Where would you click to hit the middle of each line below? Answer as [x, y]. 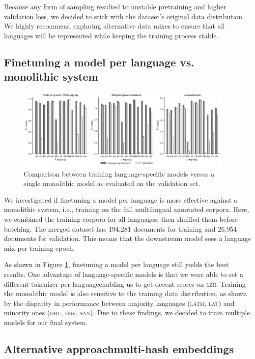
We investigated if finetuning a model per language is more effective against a [121, 199]
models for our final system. [46, 322]
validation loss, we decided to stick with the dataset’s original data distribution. [124, 16]
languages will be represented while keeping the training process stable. [111, 35]
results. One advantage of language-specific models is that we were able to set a [124, 274]
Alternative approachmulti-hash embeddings [119, 348]
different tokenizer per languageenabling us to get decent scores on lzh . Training [125, 284]
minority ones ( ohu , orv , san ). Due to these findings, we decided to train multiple [127, 313]
